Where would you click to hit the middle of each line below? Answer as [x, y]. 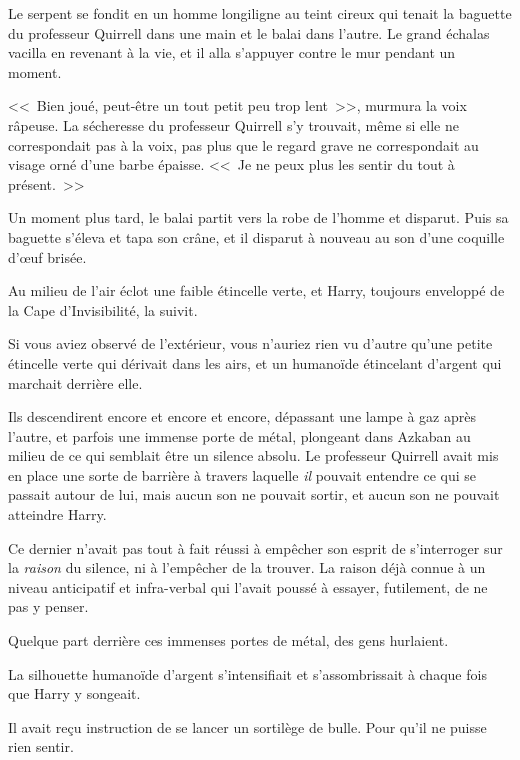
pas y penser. [48, 606]
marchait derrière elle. [75, 382]
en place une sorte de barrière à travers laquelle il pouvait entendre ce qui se [242, 474]
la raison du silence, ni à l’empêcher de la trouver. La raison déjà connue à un [247, 567]
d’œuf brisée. [47, 256]
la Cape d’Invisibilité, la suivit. [103, 309]
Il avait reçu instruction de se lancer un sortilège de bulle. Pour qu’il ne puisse [247, 726]
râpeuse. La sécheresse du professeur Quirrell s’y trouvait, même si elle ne [233, 124]
